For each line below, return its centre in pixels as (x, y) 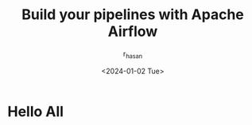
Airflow (133, 31)
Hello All (36, 111)
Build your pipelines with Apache (133, 15)
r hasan (133, 55)
